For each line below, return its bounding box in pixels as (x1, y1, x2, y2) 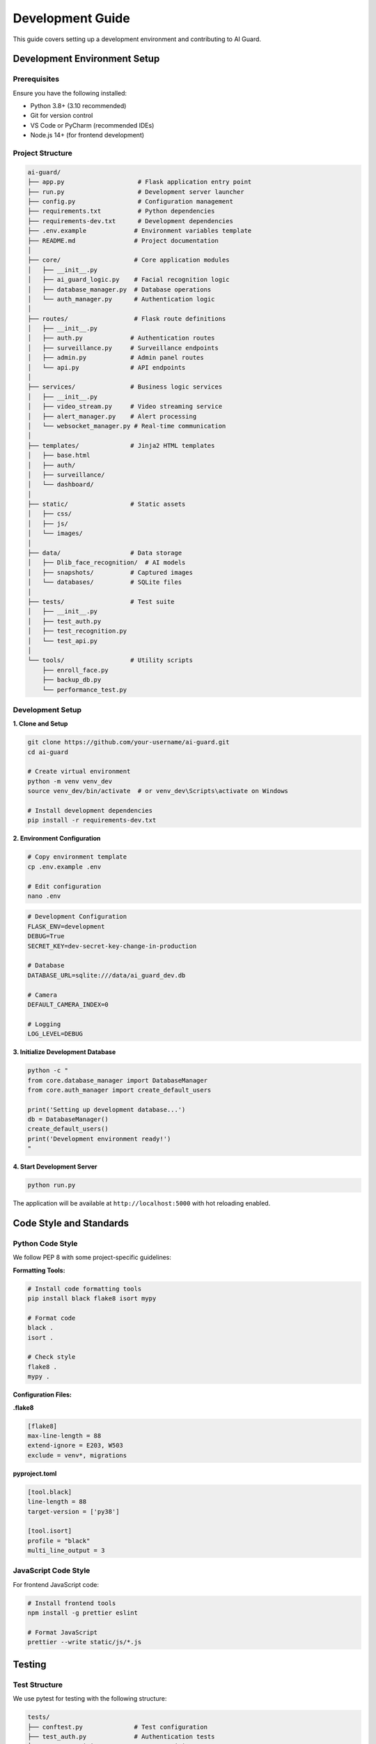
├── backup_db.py (42, 676, 102, 684)
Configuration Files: (13, 1390, 72, 1399)
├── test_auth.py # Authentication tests (27, 1732, 215, 1741)
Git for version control (30, 112, 93, 120)
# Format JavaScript (27, 1628, 97, 1636)
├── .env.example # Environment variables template (27, 227, 252, 235)
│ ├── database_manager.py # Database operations (27, 285, 212, 293)
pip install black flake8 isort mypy (27, 1295, 157, 1302)
